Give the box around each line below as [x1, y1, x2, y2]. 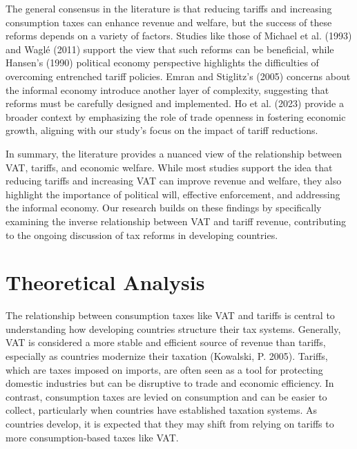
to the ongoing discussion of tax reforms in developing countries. [6, 227, 278, 242]
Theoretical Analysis [6, 268, 205, 296]
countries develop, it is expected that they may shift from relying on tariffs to [6, 416, 334, 430]
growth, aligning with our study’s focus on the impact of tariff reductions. [6, 123, 318, 137]
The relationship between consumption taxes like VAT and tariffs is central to [6, 308, 335, 323]
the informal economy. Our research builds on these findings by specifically [6, 200, 322, 215]
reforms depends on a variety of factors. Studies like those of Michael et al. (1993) [6, 28, 352, 43]
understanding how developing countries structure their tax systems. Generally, [6, 321, 341, 336]
